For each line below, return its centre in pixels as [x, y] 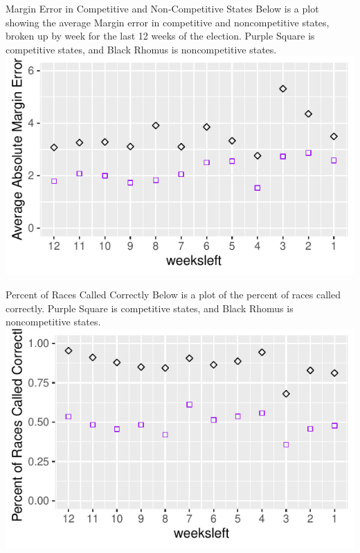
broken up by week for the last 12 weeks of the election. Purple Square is [160, 36]
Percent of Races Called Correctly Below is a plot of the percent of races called [173, 294]
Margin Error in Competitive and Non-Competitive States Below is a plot [162, 8]
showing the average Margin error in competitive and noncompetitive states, [168, 22]
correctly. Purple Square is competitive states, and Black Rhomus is [150, 308]
